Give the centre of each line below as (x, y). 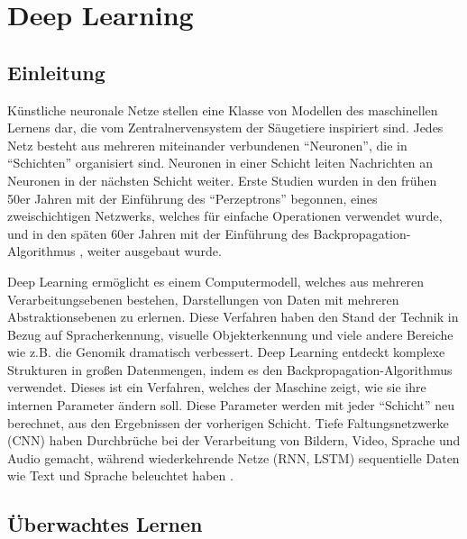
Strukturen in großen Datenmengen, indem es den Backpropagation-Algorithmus (230, 369)
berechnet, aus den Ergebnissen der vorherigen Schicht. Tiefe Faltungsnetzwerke (228, 422)
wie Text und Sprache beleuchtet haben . (120, 475)
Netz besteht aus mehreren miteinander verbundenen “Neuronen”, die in (207, 145)
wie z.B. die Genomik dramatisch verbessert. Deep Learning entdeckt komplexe (226, 352)
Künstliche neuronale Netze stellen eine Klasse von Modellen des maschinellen (223, 110)
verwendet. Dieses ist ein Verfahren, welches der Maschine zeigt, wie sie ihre (217, 387)
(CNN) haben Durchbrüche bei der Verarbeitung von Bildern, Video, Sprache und (234, 440)
